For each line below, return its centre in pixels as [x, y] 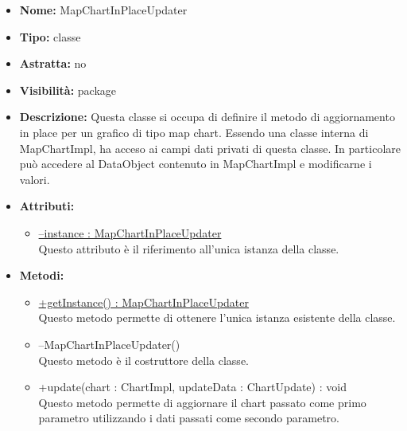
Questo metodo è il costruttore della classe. [143, 360]
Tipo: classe [50, 36]
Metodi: [42, 275]
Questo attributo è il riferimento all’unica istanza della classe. [189, 248]
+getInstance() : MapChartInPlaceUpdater [144, 302]
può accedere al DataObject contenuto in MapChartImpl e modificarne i [196, 164]
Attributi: [47, 206]
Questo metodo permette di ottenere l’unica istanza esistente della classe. [217, 317]
